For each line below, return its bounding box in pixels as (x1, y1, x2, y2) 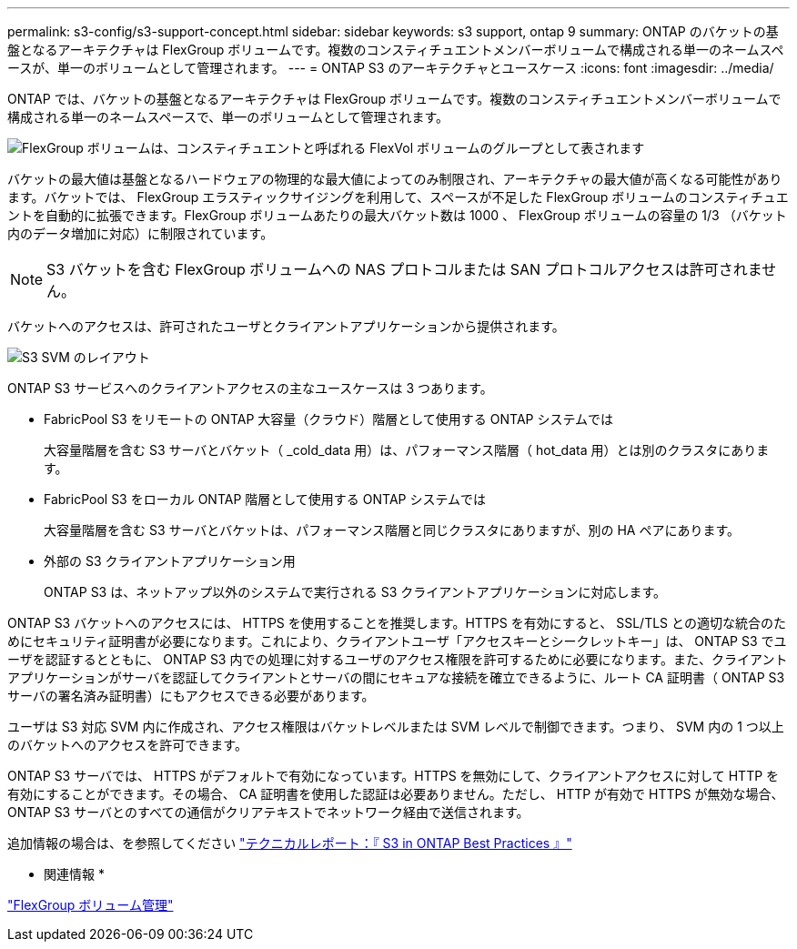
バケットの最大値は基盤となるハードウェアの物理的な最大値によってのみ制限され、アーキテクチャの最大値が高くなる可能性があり (7, 171, 782, 187)
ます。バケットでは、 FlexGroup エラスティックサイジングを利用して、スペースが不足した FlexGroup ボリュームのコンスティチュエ (7, 189, 789, 205)
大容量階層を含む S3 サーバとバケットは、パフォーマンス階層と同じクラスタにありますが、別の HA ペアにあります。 (44, 522, 741, 538)
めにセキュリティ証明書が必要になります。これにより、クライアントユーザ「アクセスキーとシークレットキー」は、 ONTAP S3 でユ (7, 633, 787, 649)
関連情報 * (44, 866, 105, 882)
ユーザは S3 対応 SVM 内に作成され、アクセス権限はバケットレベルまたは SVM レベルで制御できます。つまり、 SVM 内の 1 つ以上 (7, 719, 784, 734)
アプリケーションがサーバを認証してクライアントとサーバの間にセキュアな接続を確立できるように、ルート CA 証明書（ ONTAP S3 (7, 670, 785, 685)
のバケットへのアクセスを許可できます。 (7, 737, 247, 752)
